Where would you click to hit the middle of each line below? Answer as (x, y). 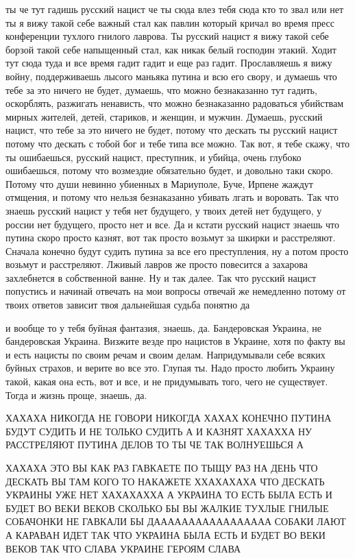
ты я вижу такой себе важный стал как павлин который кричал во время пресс (170, 22)
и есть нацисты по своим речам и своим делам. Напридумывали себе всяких (166, 354)
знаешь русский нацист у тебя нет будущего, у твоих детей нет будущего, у (164, 210)
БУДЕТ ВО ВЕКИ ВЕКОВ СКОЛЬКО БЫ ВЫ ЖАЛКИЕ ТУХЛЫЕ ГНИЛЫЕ (167, 508)
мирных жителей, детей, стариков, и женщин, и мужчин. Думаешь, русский (164, 116)
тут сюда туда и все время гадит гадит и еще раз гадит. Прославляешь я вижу (169, 63)
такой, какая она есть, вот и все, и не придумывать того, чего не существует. (167, 381)
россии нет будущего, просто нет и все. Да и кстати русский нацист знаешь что (172, 224)
